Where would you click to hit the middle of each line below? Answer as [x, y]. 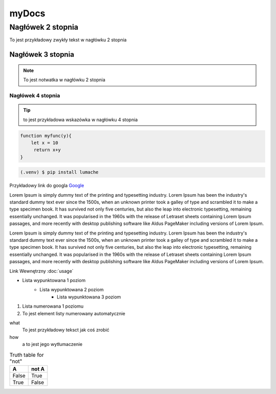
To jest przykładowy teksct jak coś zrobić [66, 330]
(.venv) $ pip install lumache [60, 172]
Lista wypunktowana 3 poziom [89, 297]
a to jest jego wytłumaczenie [52, 344]
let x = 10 [44, 143]
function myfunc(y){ [46, 136]
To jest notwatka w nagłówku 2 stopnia [64, 80]
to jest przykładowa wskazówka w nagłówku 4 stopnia [80, 120]
